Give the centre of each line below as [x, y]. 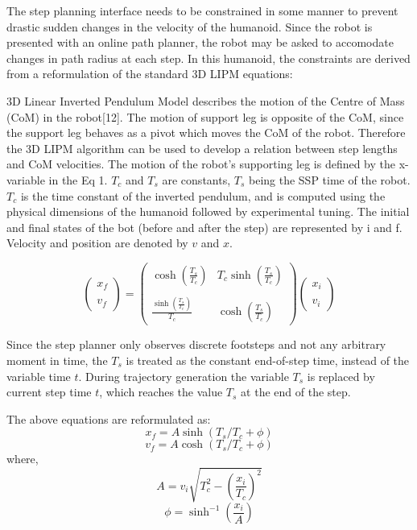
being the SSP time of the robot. [329, 179]
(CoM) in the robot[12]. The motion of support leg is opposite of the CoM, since [205, 116]
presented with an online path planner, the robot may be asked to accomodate [200, 42]
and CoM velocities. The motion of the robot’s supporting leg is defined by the [201, 164]
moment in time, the [57, 360]
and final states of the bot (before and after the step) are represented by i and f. [204, 227]
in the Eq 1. [78, 179]
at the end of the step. [296, 392]
